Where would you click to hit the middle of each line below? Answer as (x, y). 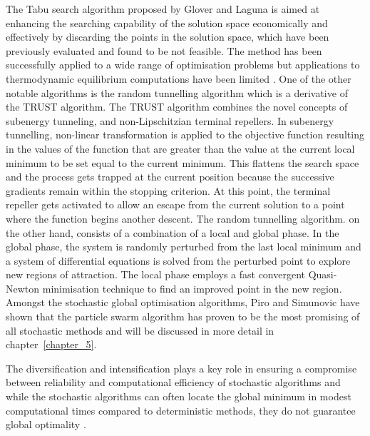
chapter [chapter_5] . (51, 344)
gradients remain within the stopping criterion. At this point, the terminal (168, 190)
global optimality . (46, 424)
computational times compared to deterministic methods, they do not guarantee (181, 410)
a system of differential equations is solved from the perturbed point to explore (178, 260)
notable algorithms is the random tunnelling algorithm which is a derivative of (177, 92)
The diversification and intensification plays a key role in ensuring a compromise (181, 368)
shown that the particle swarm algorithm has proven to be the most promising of (183, 316)
